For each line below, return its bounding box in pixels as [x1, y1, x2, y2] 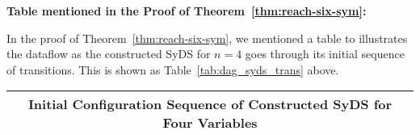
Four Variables [162, 113, 258, 133]
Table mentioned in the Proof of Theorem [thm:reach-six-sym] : [6, 2, 367, 19]
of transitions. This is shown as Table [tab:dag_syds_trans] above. [6, 61, 339, 78]
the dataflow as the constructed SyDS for [6, 45, 211, 62]
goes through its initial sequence [245, 45, 405, 62]
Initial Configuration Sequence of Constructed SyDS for [27, 95, 393, 114]
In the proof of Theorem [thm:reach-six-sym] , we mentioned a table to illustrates [6, 29, 408, 46]
